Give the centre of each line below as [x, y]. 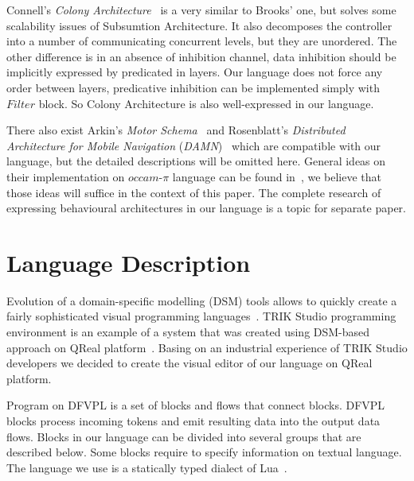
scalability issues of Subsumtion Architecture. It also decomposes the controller [199, 25]
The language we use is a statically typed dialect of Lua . [147, 467]
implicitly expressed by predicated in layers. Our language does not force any [195, 72]
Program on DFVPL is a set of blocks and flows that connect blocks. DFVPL [196, 405]
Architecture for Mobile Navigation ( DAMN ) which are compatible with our [194, 145]
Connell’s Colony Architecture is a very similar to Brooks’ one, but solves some [201, 10]
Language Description [129, 262]
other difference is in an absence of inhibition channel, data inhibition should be [201, 56]
